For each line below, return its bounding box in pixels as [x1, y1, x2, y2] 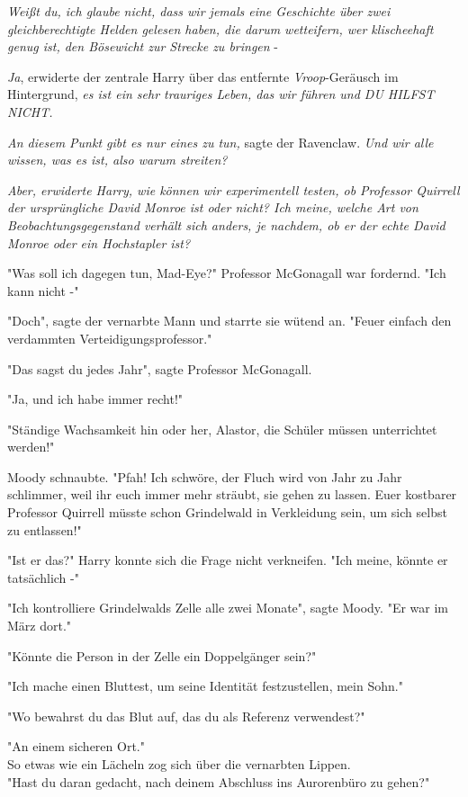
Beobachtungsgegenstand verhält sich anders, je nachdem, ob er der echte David [7, 215, 445, 234]
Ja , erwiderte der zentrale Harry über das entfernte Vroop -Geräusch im [7, 67, 399, 85]
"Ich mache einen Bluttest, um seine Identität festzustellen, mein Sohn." [7, 676, 403, 695]
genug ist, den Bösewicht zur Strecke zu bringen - [7, 37, 278, 56]
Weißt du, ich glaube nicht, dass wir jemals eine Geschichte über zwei [7, 2, 391, 20]
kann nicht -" [7, 281, 79, 300]
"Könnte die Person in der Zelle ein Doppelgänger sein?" [7, 646, 317, 665]
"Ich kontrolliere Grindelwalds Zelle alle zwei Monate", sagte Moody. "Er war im [7, 598, 448, 617]
